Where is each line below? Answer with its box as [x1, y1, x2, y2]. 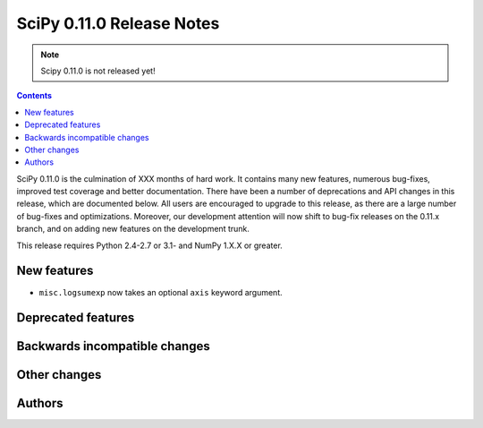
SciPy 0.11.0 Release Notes [16, 13, 220, 33]
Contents [16, 90, 53, 101]
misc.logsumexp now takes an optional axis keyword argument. [38, 287, 284, 297]
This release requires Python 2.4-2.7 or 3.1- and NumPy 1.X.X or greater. [16, 240, 284, 251]
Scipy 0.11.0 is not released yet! [40, 65, 156, 76]
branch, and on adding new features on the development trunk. [16, 224, 250, 235]
